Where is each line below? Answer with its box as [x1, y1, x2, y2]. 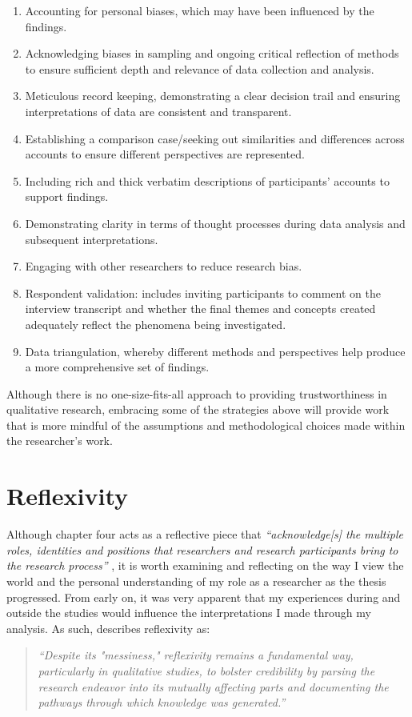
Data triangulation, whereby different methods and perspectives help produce [25, 342, 406, 359]
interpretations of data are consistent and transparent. [25, 102, 292, 119]
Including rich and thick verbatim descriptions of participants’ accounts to [25, 172, 390, 189]
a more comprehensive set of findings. [25, 358, 210, 375]
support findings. [25, 188, 109, 205]
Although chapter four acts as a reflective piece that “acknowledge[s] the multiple [6, 526, 403, 543]
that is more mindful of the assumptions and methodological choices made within [6, 416, 406, 433]
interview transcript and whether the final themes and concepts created [25, 300, 376, 317]
